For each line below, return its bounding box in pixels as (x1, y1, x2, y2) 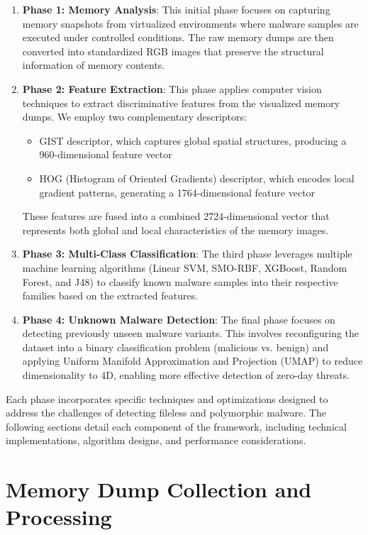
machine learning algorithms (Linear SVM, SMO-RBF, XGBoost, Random (22, 260, 347, 275)
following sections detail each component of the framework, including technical (6, 419, 347, 434)
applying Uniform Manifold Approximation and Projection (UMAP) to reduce (22, 353, 363, 368)
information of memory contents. (22, 57, 165, 72)
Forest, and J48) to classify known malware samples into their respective (22, 274, 338, 289)
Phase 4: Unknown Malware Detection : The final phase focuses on (22, 311, 335, 326)
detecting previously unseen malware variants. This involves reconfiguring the (22, 326, 359, 341)
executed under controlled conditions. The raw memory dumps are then (22, 30, 334, 45)
